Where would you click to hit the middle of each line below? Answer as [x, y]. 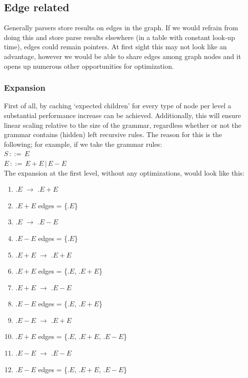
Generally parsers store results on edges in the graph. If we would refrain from [121, 28]
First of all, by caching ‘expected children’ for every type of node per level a [118, 106]
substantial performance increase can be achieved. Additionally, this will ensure [123, 115]
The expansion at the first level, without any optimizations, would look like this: [124, 172]
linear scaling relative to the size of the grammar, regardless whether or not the [123, 125]
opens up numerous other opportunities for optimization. [89, 66]
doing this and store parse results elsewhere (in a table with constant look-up [120, 37]
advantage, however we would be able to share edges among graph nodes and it [123, 56]
